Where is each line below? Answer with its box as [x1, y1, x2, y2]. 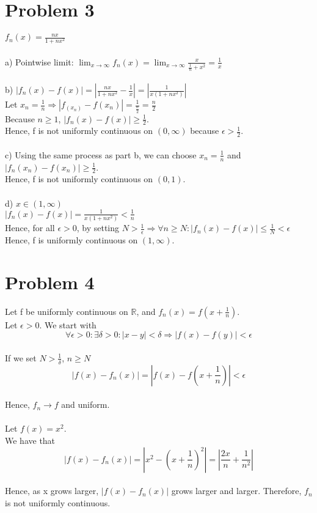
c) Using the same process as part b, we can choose [5, 148, 197, 161]
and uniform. [61, 398, 110, 411]
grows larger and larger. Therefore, [171, 484, 302, 497]
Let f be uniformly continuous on [5, 304, 128, 317]
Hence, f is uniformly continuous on [5, 233, 138, 246]
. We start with [39, 318, 97, 331]
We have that [5, 434, 56, 446]
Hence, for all [5, 221, 55, 234]
